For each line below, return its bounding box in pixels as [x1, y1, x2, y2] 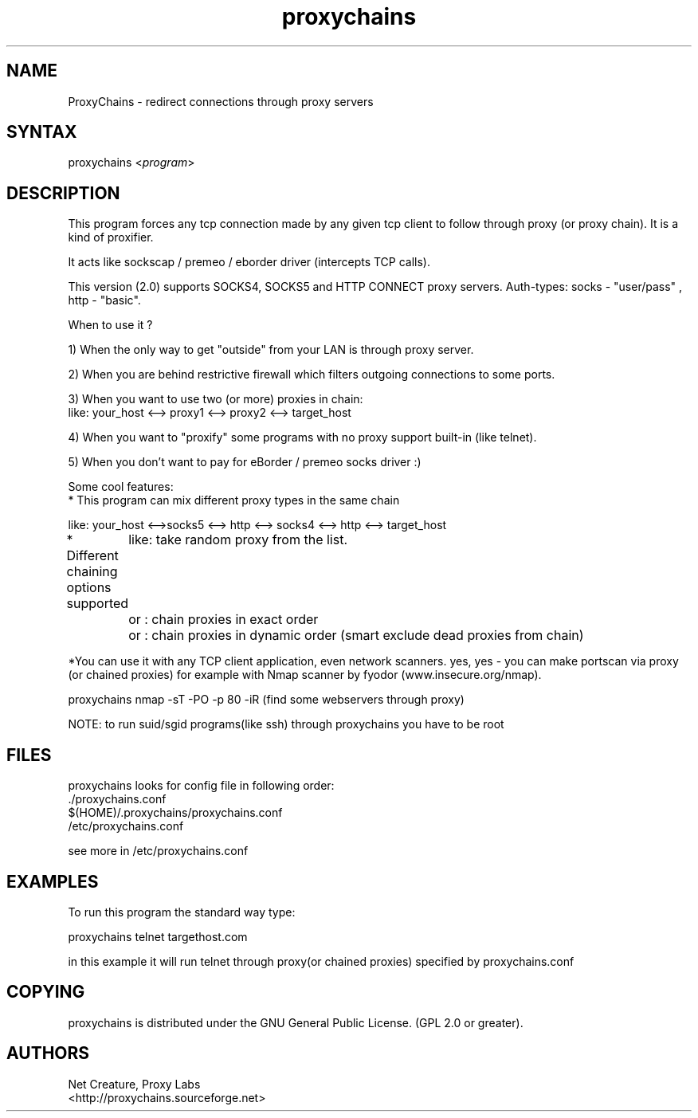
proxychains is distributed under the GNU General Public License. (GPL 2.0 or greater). [68, 1015, 523, 1030]
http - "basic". [68, 293, 141, 308]
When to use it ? [68, 318, 153, 332]
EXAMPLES [6, 871, 99, 892]
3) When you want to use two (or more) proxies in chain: [68, 392, 363, 406]
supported [66, 595, 129, 612]
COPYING [6, 982, 85, 1002]
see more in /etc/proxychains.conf [68, 844, 249, 858]
